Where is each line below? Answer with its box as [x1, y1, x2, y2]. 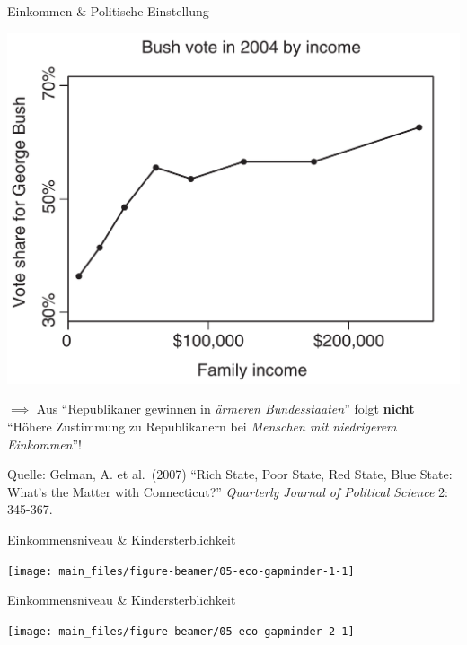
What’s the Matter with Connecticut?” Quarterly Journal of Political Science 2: [7, 482, 448, 501]
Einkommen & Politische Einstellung [7, 2, 209, 20]
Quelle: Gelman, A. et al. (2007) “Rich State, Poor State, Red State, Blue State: [7, 465, 453, 484]
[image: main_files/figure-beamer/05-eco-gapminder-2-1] [7, 624, 355, 638]
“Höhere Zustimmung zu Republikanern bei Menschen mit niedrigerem [7, 417, 397, 436]
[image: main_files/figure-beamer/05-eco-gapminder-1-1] [7, 564, 355, 578]
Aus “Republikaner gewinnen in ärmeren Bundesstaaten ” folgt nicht [36, 399, 415, 418]
